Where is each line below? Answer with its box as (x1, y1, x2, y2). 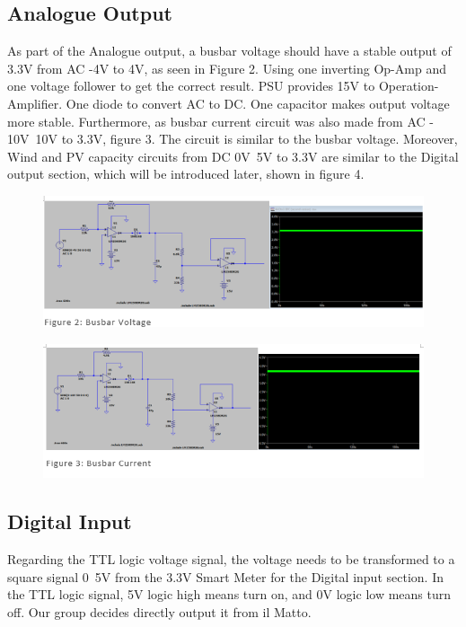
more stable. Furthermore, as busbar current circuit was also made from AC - (7, 111, 434, 130)
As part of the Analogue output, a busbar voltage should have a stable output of (7, 41, 452, 60)
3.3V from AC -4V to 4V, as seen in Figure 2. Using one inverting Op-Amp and (7, 58, 446, 77)
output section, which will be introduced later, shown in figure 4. (7, 164, 365, 183)
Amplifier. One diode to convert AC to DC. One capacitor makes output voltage (7, 93, 450, 112)
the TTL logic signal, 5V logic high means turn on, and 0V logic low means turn (7, 585, 451, 604)
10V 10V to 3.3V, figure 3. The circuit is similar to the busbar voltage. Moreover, (7, 129, 458, 148)
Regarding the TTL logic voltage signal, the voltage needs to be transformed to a (7, 550, 455, 569)
